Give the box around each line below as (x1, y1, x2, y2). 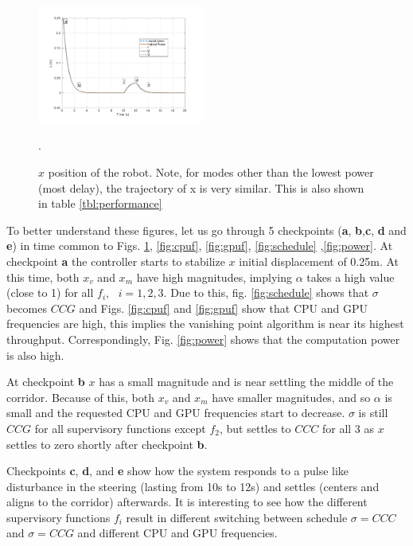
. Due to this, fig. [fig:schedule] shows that (163, 284, 369, 301)
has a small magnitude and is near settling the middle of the (99, 373, 394, 390)
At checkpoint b (6, 373, 85, 390)
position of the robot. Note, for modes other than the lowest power (48, 164, 374, 180)
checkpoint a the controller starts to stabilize (6, 252, 225, 269)
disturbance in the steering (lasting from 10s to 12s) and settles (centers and (6, 478, 380, 494)
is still (358, 404, 388, 421)
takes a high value (306, 268, 395, 285)
